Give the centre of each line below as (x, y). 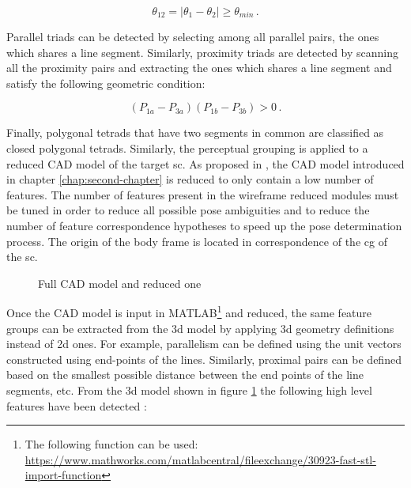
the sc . (22, 257)
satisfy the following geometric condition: (106, 83)
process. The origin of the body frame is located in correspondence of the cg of (197, 241)
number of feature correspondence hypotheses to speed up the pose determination (204, 225)
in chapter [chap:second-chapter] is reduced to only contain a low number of (190, 179)
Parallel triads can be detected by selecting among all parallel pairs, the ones (193, 36)
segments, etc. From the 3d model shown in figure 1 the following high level (189, 390)
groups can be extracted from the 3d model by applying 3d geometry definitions (200, 328)
